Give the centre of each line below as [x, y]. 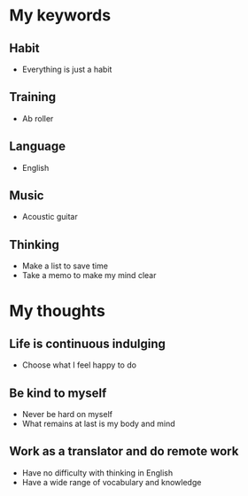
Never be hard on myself [67, 415]
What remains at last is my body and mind [98, 424]
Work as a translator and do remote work [124, 451]
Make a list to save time [65, 266]
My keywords [60, 15]
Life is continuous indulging [87, 343]
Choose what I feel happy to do [79, 365]
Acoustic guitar [50, 217]
